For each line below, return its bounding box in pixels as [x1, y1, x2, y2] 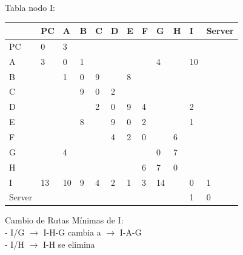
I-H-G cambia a [43, 226, 101, 239]
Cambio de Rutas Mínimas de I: [5, 214, 124, 226]
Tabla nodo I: [5, 1, 55, 13]
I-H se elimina [42, 237, 95, 250]
